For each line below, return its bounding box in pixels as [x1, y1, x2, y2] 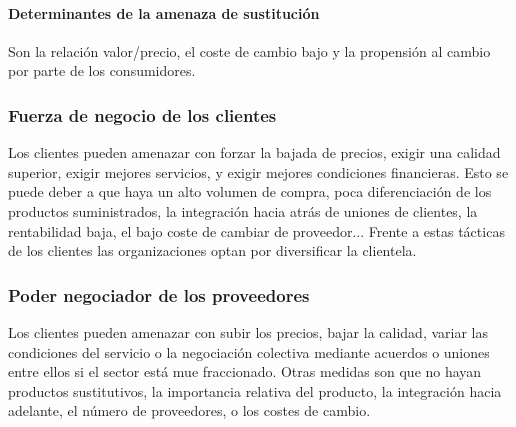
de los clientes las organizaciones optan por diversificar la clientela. [8, 240, 417, 261]
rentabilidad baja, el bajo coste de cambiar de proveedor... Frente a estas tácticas [8, 220, 505, 241]
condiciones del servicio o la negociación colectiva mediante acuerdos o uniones [8, 341, 490, 362]
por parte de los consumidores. [8, 60, 196, 81]
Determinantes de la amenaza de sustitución [8, 2, 320, 23]
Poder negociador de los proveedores [8, 282, 310, 307]
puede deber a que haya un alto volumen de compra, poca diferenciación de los [8, 181, 492, 202]
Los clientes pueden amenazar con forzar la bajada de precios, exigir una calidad [8, 142, 501, 163]
